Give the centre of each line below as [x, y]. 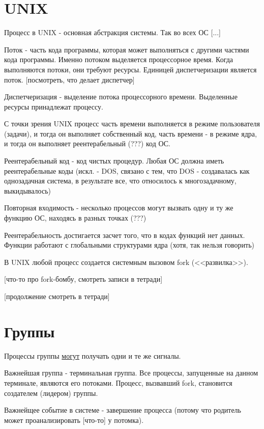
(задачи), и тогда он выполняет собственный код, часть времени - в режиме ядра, [130, 133]
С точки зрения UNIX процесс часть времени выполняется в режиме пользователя [132, 124]
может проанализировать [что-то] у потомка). [74, 420]
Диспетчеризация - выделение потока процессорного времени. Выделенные [121, 97]
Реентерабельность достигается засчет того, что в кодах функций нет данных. [125, 235]
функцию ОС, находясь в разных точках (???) [75, 218]
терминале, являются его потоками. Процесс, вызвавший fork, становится [118, 382]
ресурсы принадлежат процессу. [54, 106]
